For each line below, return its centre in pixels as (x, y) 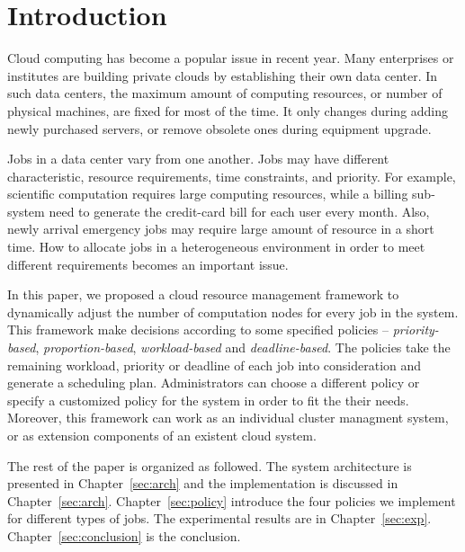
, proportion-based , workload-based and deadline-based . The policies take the (243, 347)
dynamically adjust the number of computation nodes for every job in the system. (233, 312)
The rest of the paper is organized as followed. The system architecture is (210, 465)
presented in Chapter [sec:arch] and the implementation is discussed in (203, 483)
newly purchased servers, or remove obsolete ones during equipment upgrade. (219, 128)
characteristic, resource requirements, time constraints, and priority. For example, (232, 176)
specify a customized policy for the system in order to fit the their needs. (208, 400)
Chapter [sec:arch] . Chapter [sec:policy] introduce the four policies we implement (232, 500)
